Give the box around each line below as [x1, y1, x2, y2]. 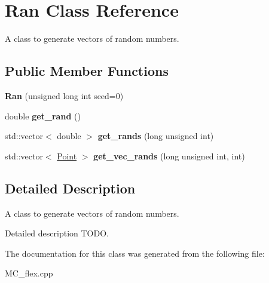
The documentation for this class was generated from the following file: [5, 247, 265, 259]
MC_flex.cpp [5, 267, 53, 279]
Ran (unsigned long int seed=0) [5, 89, 124, 101]
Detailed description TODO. [5, 227, 109, 239]
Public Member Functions [5, 61, 169, 80]
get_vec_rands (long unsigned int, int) [93, 149, 245, 162]
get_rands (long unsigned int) [97, 130, 214, 142]
